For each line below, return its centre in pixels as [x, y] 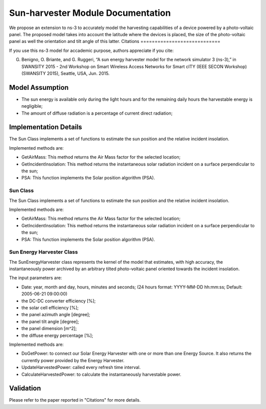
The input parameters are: [35, 278]
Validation [25, 389]
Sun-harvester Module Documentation [90, 13]
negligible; [32, 106]
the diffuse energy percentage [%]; [57, 335]
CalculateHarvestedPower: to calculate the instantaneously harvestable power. [101, 374]
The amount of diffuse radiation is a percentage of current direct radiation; [97, 113]
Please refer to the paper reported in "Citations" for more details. [75, 400]
